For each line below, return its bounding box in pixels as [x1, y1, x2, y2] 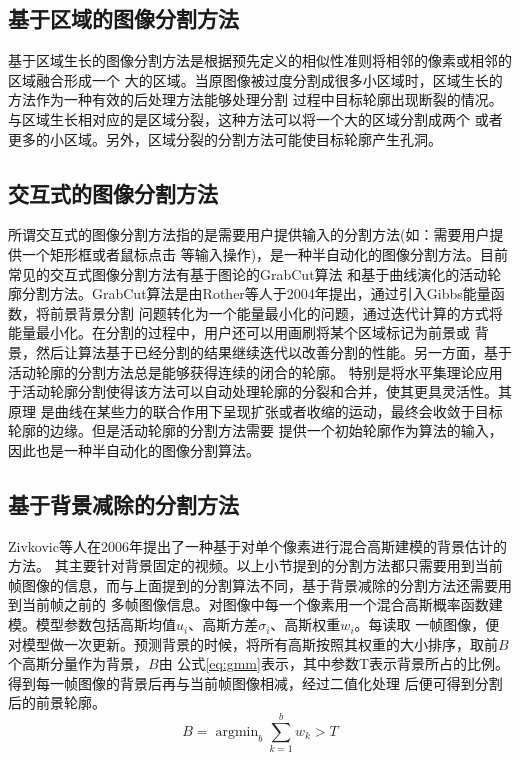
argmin [215, 724, 259, 739]
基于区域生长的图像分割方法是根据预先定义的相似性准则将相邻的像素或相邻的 [8, 50, 512, 71]
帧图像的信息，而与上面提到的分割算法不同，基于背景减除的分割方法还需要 [8, 574, 498, 595]
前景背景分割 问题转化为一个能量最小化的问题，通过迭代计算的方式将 [49, 302, 503, 323]
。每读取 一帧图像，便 [354, 614, 500, 635]
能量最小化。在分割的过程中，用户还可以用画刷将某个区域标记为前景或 [8, 322, 470, 343]
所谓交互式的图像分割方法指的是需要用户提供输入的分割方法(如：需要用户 [8, 224, 490, 245]
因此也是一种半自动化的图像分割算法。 [8, 439, 260, 460]
